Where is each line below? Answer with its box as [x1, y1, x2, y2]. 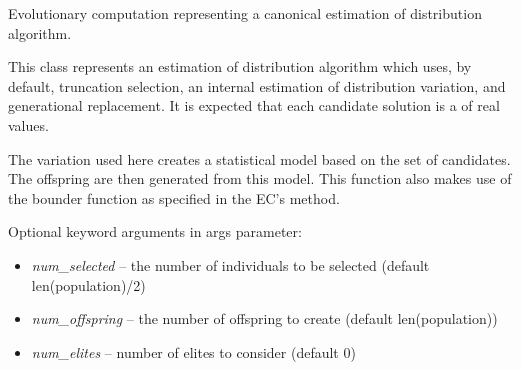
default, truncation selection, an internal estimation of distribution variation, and [8, 75, 506, 96]
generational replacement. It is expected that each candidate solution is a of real [8, 95, 500, 116]
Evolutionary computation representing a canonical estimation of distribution [8, 3, 482, 23]
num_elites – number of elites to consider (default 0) [31, 341, 356, 362]
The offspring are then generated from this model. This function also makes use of [8, 168, 512, 189]
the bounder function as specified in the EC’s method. [8, 187, 340, 208]
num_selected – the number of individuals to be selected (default [31, 254, 430, 275]
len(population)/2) [31, 274, 146, 295]
